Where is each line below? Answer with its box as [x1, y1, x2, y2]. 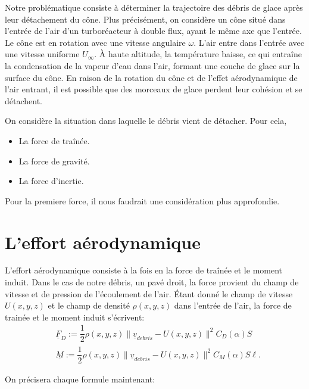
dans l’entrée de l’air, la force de [174, 299, 292, 312]
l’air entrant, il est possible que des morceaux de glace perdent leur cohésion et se [5, 83, 302, 95]
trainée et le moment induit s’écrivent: [5, 310, 145, 323]
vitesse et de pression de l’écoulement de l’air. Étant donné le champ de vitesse [5, 287, 293, 300]
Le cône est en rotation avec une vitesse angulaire [5, 36, 186, 48]
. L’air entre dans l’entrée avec [193, 36, 305, 48]
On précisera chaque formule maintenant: [5, 372, 155, 385]
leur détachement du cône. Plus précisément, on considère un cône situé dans [5, 13, 286, 25]
